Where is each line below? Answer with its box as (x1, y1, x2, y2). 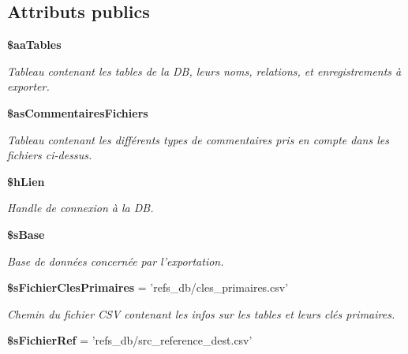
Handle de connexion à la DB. (7, 199, 154, 216)
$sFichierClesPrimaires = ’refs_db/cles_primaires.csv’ (7, 279, 289, 296)
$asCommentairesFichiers (7, 104, 148, 121)
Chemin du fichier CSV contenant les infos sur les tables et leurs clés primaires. (7, 305, 395, 322)
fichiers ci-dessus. (7, 147, 92, 163)
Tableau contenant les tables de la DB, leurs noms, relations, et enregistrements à (7, 62, 402, 79)
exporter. (7, 78, 50, 95)
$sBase (7, 225, 45, 242)
